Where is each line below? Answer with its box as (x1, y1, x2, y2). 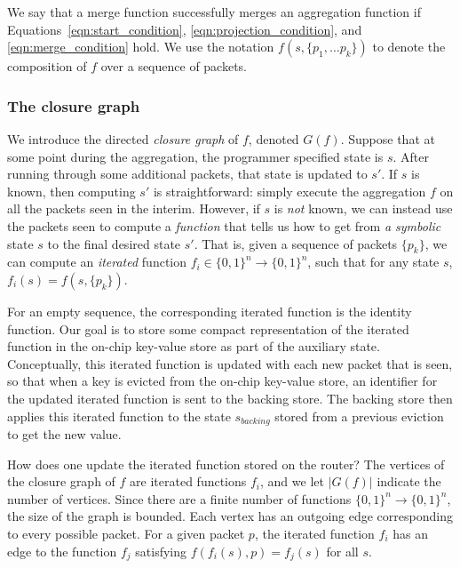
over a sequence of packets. (100, 57, 248, 76)
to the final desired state (47, 234, 181, 252)
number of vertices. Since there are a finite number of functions (7, 489, 352, 508)
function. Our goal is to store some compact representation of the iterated (7, 319, 409, 338)
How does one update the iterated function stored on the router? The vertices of (7, 454, 445, 473)
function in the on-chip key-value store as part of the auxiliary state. (7, 337, 380, 356)
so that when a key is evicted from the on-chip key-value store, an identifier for (7, 372, 438, 390)
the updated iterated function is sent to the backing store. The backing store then (7, 388, 453, 407)
